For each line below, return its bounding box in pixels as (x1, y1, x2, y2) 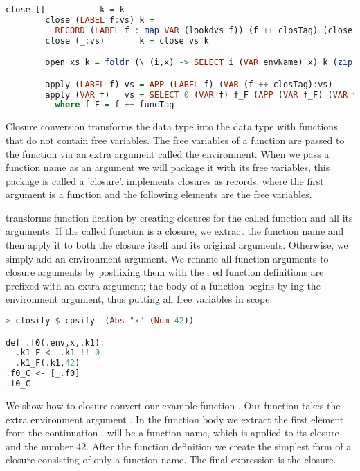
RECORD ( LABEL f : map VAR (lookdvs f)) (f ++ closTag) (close (55, 25, 353, 35)
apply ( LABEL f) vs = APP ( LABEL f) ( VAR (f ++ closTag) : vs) (45, 79, 333, 89)
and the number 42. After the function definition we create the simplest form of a (6, 438, 352, 453)
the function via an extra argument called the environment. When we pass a (6, 146, 330, 161)
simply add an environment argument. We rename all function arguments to (6, 251, 329, 265)
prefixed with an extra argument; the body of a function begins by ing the (6, 278, 321, 292)
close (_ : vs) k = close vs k (45, 35, 209, 46)
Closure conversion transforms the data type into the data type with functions (6, 119, 338, 134)
